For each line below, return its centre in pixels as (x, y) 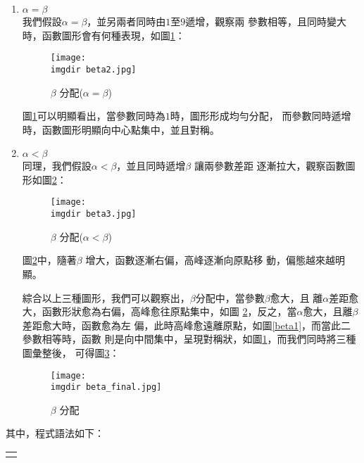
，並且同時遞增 (151, 166)
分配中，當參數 (230, 297)
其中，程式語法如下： (55, 433)
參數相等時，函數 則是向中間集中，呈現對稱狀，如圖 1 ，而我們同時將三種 (189, 339)
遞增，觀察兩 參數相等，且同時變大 (266, 21)
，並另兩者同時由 (126, 21)
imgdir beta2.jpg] (93, 69)
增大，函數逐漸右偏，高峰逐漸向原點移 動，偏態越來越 (211, 260)
